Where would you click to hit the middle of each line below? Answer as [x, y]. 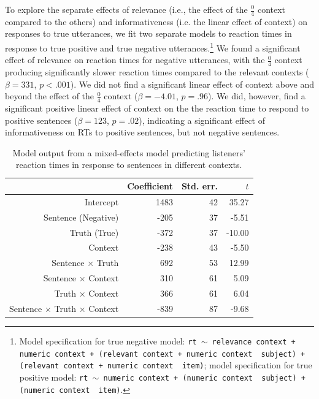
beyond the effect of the [50, 96]
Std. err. [199, 186]
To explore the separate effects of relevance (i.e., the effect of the [126, 9]
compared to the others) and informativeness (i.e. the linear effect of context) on [156, 21]
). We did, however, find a [257, 96]
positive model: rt [54, 377]
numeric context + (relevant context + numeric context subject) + [162, 354]
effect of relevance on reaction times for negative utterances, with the [135, 60]
